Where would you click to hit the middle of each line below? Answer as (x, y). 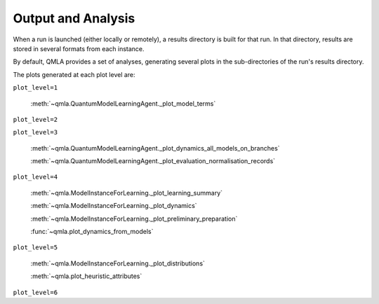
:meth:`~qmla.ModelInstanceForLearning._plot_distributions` (118, 263)
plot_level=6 (35, 292)
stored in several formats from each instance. (79, 48)
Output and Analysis (74, 18)
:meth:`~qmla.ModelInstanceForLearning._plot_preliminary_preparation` (134, 219)
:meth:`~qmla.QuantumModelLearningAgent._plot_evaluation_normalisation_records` (153, 161)
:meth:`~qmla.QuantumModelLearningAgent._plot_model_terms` (123, 103)
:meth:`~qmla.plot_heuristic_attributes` (86, 276)
